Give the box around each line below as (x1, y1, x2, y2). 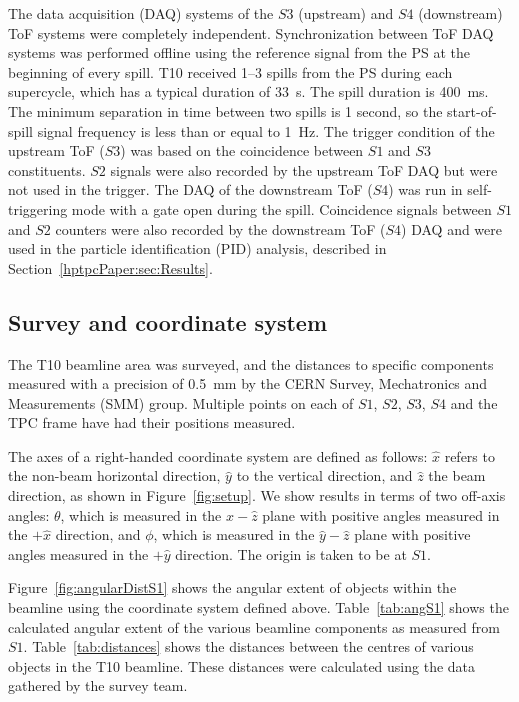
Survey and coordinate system (8, 306, 328, 337)
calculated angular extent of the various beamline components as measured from (8, 616, 500, 637)
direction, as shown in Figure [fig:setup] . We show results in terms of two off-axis (8, 485, 506, 506)
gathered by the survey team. (8, 675, 188, 696)
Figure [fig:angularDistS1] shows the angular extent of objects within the (8, 577, 457, 598)
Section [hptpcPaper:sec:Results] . (8, 257, 213, 278)
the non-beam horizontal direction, (8, 465, 221, 486)
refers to (444, 445, 495, 466)
